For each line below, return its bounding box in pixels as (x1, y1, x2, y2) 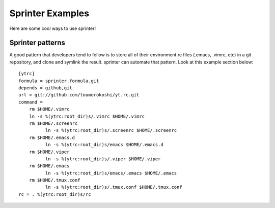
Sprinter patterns (9, 39, 66, 47)
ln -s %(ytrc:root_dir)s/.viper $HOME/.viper (45, 156, 161, 162)
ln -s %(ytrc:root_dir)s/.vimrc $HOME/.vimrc (29, 113, 145, 119)
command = (18, 99, 43, 105)
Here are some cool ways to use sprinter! (9, 25, 96, 31)
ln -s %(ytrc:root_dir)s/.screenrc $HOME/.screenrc (45, 127, 177, 133)
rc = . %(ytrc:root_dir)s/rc (18, 191, 91, 197)
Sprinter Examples (9, 8, 89, 19)
